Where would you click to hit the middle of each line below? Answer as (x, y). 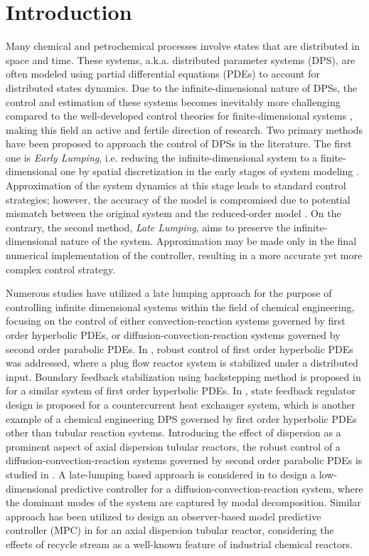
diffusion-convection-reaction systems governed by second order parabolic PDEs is (184, 460)
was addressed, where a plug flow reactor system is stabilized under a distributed (182, 363)
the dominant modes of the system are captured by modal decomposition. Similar (183, 502)
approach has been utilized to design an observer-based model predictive (164, 516)
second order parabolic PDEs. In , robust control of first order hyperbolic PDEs (180, 348)
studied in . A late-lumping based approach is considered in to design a (161, 474)
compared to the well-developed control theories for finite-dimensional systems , (179, 116)
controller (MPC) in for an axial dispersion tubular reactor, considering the (170, 530)
